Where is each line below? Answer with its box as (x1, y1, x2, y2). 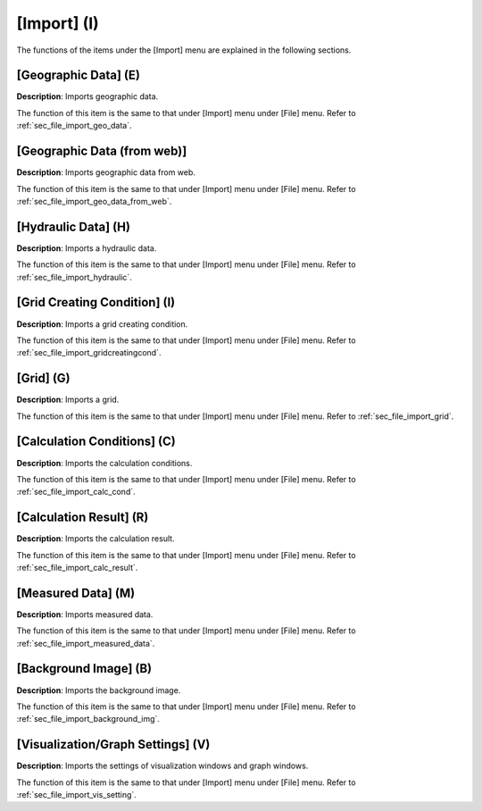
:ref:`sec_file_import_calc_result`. (16, 562, 138, 573)
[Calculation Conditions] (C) (16, 434, 176, 449)
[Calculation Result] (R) (16, 510, 149, 525)
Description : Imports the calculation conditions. (16, 457, 193, 468)
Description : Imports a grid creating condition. (16, 318, 188, 330)
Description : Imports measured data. (16, 608, 154, 620)
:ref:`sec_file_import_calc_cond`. (16, 487, 136, 497)
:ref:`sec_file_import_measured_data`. (16, 638, 155, 648)
